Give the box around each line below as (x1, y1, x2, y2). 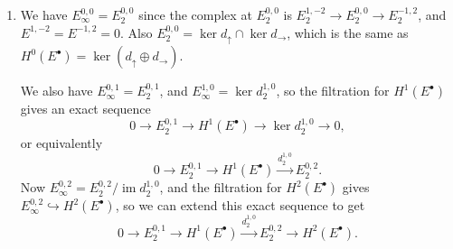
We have (20, 5, 68, 23)
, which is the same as (287, 23, 409, 41)
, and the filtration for (159, 178, 282, 197)
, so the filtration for (276, 81, 390, 100)
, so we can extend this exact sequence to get (115, 196, 365, 215)
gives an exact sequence (20, 99, 151, 118)
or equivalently (20, 134, 103, 152)
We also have (20, 81, 93, 100)
